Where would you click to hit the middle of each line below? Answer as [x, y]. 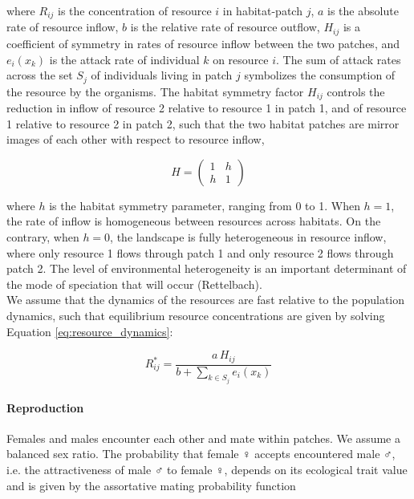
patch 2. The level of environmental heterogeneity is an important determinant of [207, 268]
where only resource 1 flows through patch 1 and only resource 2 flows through [200, 252]
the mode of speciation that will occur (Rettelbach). [134, 284]
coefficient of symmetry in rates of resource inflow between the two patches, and [203, 43]
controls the [356, 91]
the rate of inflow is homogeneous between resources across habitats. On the [194, 221]
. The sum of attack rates [339, 59]
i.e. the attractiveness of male [79, 470]
